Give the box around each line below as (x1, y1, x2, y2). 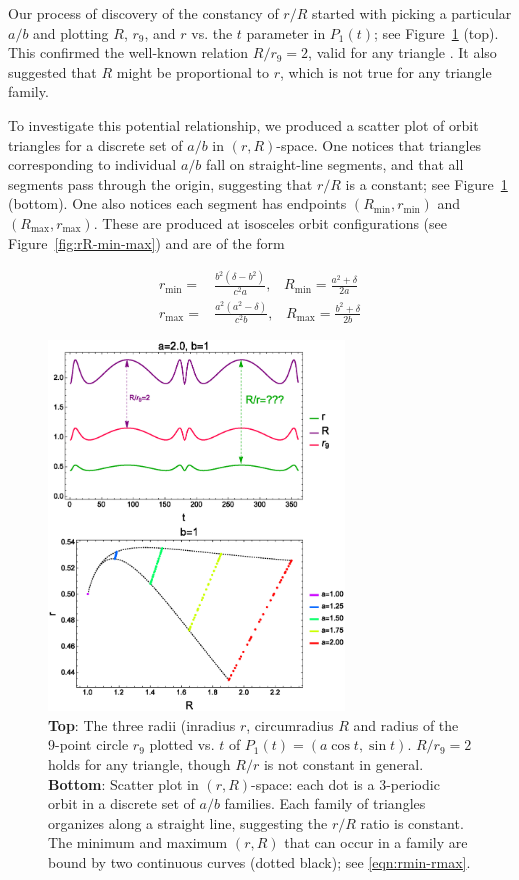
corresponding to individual (8, 154, 177, 175)
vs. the (191, 22, 233, 43)
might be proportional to (116, 61, 269, 82)
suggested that (8, 61, 97, 82)
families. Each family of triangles (224, 793, 426, 814)
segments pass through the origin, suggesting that (8, 173, 313, 194)
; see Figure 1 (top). (374, 22, 499, 43)
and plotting (33, 22, 109, 43)
